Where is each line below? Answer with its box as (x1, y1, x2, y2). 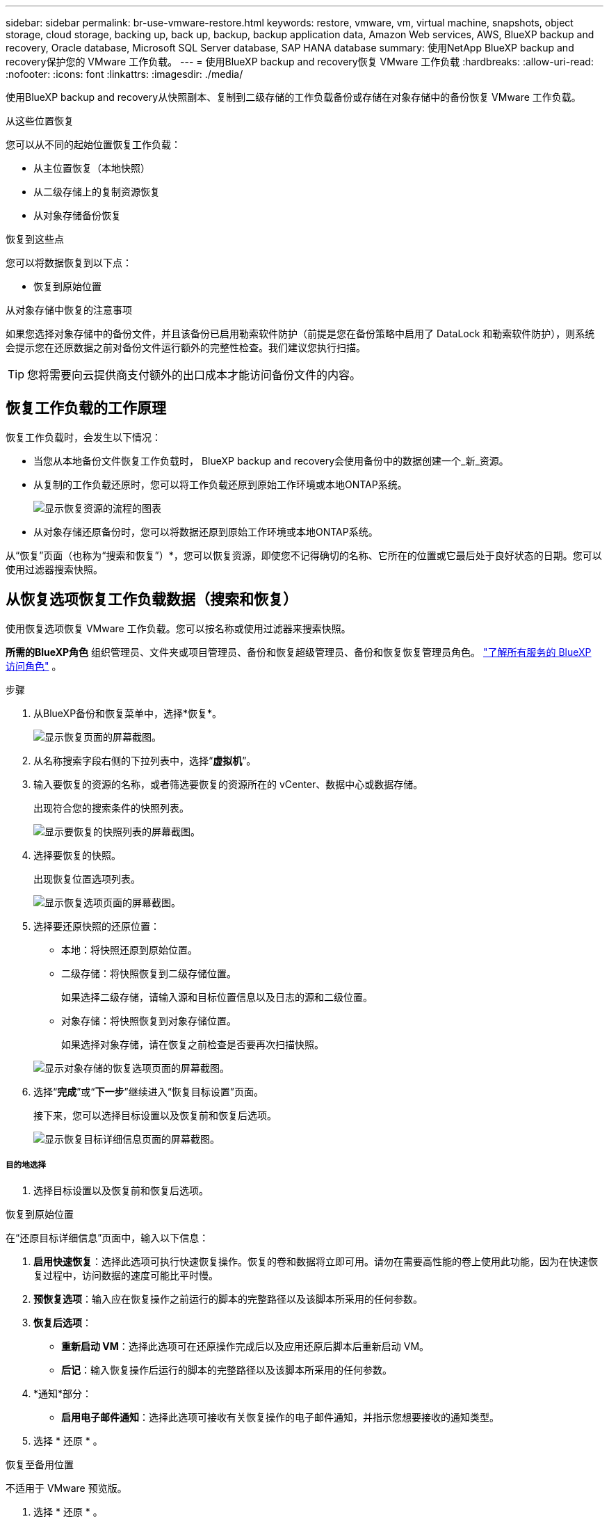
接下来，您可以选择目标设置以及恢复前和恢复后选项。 (33, 1109, 277, 1121)
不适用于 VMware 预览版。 (6, 1482, 127, 1495)
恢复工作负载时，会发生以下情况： (6, 431, 161, 443)
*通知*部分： (33, 1388, 92, 1400)
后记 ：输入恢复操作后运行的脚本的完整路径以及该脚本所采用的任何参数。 (61, 1364, 392, 1376)
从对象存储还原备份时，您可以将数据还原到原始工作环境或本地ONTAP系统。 (33, 525, 378, 538)
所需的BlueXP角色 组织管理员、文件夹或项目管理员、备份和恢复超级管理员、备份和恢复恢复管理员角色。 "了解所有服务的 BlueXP (6, 645, 592, 658)
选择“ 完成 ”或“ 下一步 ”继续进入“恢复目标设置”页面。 (33, 1085, 264, 1098)
